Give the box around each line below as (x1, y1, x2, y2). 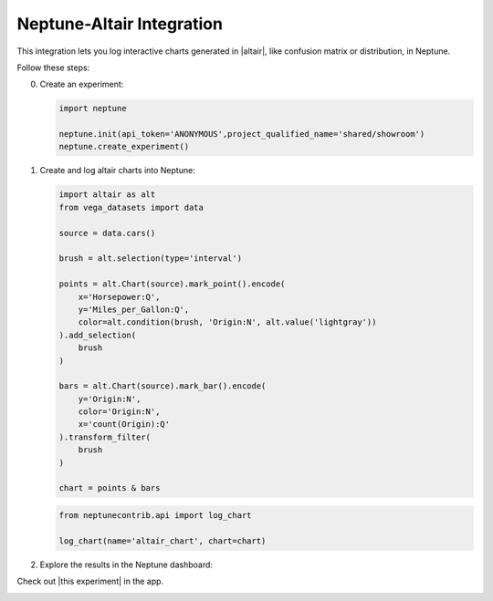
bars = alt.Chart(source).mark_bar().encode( (58, 381, 267, 391)
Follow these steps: (16, 62, 90, 73)
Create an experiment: (39, 78, 124, 90)
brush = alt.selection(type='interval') (58, 254, 242, 264)
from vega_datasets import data (58, 202, 205, 212)
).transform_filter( (58, 431, 151, 442)
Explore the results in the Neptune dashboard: (39, 559, 214, 570)
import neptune (58, 103, 127, 114)
